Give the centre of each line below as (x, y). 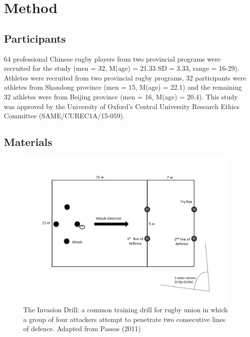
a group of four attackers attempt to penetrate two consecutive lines (125, 319)
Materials (28, 142)
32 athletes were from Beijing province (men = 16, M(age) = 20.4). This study (121, 96)
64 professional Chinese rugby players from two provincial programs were (112, 58)
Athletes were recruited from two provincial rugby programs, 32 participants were (125, 77)
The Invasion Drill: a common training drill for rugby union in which (126, 310)
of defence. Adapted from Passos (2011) (82, 329)
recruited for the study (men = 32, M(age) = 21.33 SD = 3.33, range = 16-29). (122, 68)
